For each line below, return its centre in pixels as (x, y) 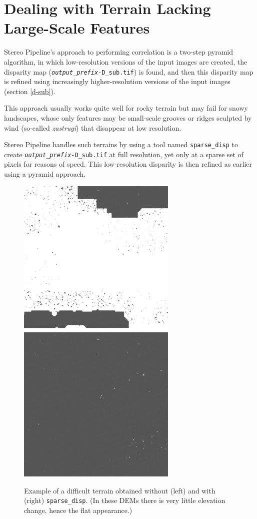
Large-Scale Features (77, 28)
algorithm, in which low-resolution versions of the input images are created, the (126, 61)
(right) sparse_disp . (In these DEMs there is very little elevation (125, 500)
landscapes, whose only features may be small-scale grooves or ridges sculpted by (128, 117)
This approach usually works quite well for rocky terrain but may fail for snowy (126, 108)
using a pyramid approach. (45, 174)
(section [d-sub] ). (30, 91)
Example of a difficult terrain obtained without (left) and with (120, 490)
